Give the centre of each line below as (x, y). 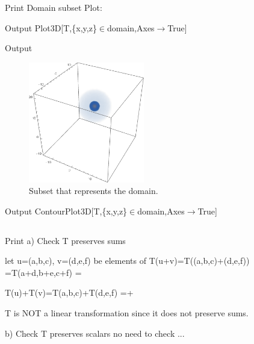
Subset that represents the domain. (94, 191)
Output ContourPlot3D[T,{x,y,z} (66, 211)
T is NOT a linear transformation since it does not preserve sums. (127, 313)
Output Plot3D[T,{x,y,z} (51, 27)
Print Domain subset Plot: (54, 7)
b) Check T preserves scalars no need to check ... (95, 333)
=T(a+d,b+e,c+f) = (43, 272)
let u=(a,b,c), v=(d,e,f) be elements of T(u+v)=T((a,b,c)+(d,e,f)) (127, 261)
